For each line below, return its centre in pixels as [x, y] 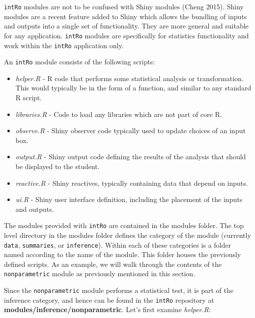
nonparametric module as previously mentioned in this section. [99, 274]
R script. [28, 97]
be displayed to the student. [57, 166]
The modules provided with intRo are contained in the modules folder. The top [124, 225]
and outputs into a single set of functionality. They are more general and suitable [126, 26]
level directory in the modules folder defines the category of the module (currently [127, 235]
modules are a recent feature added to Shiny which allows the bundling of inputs [126, 16]
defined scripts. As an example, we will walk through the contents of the [113, 264]
